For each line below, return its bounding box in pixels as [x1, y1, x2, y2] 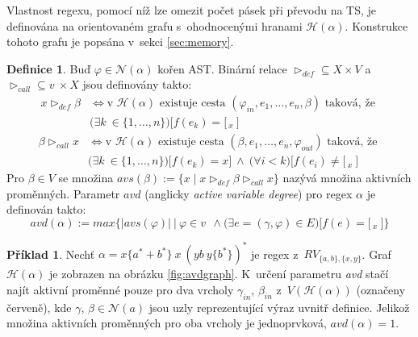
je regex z [251, 245, 299, 262]
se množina [58, 169, 114, 186]
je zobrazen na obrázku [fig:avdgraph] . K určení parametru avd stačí [49, 265, 389, 282]
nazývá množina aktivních [282, 169, 412, 186]
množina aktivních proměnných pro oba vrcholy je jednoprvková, [6, 314, 327, 331]
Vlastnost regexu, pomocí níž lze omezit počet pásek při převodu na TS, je [6, 2, 377, 18]
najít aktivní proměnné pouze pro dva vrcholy [6, 281, 234, 297]
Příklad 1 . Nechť [6, 245, 95, 262]
